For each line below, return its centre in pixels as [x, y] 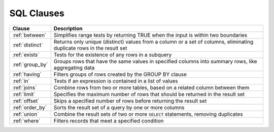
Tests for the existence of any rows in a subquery [113, 55]
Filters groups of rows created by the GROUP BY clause [120, 74]
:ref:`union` [26, 114]
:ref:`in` [21, 81]
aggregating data [74, 67]
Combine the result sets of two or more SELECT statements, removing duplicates [148, 114]
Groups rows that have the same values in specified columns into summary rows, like [155, 61]
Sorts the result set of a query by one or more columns [119, 107]
